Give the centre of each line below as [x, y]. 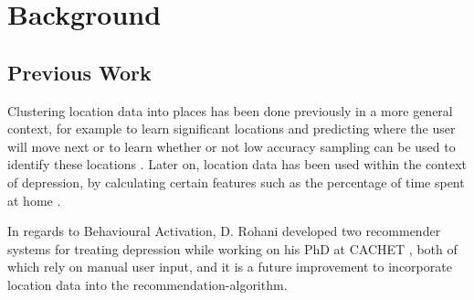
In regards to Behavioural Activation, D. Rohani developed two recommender [224, 231]
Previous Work [79, 72]
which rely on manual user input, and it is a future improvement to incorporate [230, 267]
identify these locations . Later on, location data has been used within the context [237, 164]
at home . [34, 200]
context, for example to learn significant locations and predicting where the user [232, 129]
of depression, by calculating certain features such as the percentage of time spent [236, 182]
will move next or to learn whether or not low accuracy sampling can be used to [232, 146]
